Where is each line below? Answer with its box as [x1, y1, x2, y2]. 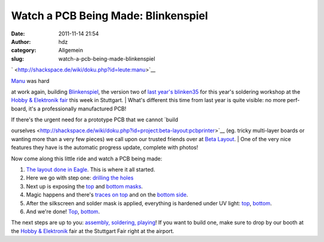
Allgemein [58, 47, 83, 54]
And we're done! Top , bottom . [26, 208, 100, 215]
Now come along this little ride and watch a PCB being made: [11, 155, 163, 162]
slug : [11, 55, 24, 62]
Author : [11, 38, 31, 45]
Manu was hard [11, 77, 50, 84]
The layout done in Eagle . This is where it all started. [26, 166, 155, 174]
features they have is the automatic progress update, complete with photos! [11, 144, 199, 151]
